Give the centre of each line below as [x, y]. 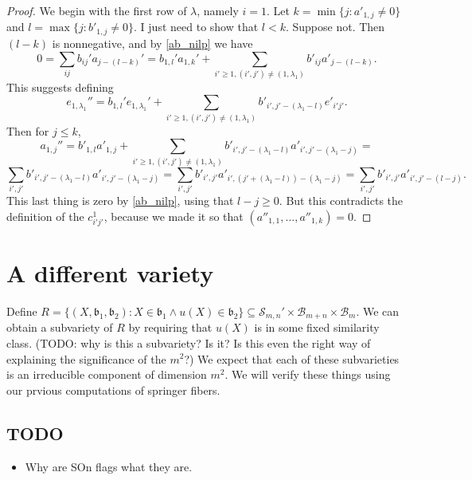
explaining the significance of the [86, 358]
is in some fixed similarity [317, 327]
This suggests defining [60, 87]
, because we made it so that [174, 216]
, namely [218, 10]
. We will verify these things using [308, 374]
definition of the [45, 216]
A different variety [110, 272]
